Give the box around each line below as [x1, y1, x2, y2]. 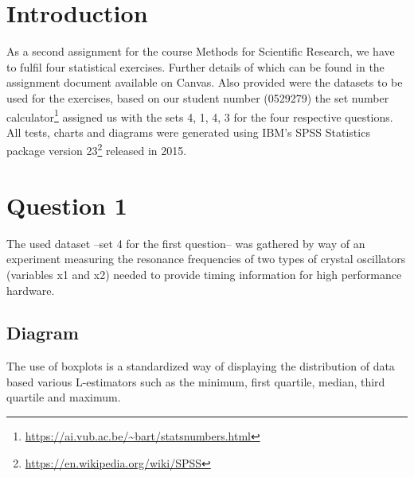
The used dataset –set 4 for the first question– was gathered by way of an [6, 235, 365, 251]
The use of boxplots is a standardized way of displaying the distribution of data [6, 358, 395, 374]
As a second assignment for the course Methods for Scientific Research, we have [6, 43, 395, 60]
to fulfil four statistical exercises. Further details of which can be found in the [6, 58, 385, 75]
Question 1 [6, 188, 127, 221]
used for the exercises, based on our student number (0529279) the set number [6, 89, 389, 106]
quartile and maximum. [6, 389, 121, 405]
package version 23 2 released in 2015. [6, 140, 187, 158]
